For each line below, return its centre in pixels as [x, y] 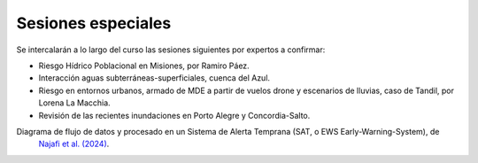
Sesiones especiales [94, 23]
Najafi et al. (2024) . [74, 144]
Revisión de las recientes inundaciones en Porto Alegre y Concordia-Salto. [174, 115]
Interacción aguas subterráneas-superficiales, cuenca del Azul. [154, 78]
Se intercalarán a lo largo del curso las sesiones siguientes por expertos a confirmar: [171, 50]
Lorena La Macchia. [74, 103]
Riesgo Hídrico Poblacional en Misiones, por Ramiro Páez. [144, 66]
